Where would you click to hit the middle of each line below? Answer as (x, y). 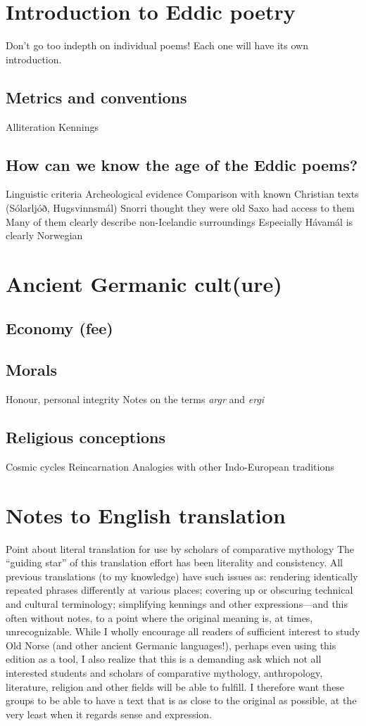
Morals (31, 370)
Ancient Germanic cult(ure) (144, 283)
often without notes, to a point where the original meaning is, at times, (159, 617)
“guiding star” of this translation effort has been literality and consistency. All (174, 562)
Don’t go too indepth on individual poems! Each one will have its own (157, 45)
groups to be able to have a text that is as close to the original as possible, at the (181, 700)
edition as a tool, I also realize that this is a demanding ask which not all (164, 659)
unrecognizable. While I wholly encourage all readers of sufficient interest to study (183, 631)
